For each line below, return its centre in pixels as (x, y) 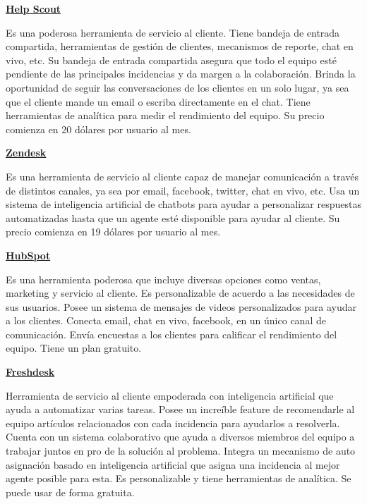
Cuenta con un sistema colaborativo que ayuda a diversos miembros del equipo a (180, 437)
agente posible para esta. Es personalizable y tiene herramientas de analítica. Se (179, 478)
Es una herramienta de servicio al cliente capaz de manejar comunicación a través (182, 176)
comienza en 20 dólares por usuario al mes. (98, 129)
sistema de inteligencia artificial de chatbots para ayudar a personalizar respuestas (183, 204)
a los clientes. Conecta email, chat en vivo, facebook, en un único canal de (166, 320)
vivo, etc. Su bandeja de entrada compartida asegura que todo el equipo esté (171, 60)
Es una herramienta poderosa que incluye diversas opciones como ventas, (163, 279)
